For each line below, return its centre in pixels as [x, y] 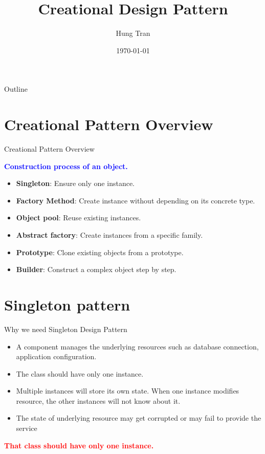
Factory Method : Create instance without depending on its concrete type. [136, 200]
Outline [16, 89]
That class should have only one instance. [79, 445]
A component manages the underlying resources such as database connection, [137, 346]
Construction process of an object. [66, 166]
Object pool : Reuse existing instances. [79, 218]
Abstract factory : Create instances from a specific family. [109, 235]
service [27, 428]
